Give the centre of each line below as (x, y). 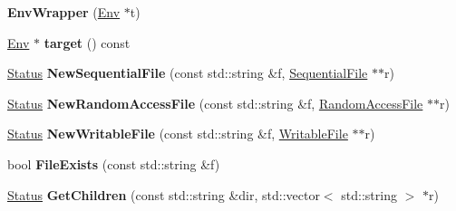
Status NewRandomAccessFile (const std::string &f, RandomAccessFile (215, 103)
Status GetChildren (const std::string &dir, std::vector (164, 194)
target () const (87, 42)
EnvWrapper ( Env (64, 12)
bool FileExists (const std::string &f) (114, 163)
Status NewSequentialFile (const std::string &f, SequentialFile (188, 73)
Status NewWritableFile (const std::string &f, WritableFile (178, 134)
